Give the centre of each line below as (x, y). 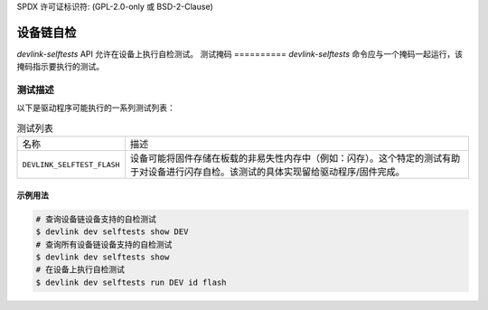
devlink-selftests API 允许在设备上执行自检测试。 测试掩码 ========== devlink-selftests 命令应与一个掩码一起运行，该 (240, 53)
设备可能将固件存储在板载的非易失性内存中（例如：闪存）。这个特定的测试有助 (295, 158)
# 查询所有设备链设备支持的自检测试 (104, 244)
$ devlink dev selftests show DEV (112, 232)
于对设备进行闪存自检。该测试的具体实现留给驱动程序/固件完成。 (267, 172)
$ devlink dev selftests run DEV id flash (131, 282)
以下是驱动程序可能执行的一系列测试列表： (96, 108)
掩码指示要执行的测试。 (60, 67)
